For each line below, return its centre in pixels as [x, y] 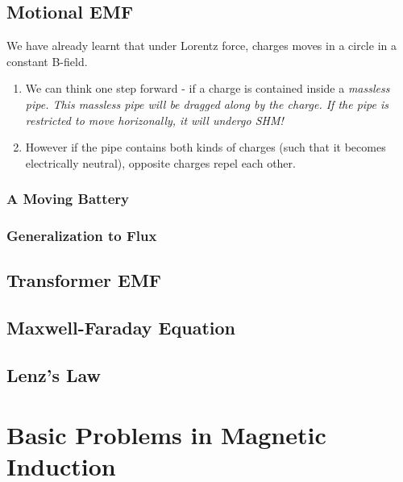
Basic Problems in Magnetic [166, 434]
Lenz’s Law [54, 375]
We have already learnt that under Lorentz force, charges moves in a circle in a [201, 46]
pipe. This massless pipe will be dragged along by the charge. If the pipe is [207, 104]
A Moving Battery [68, 199]
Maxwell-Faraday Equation [121, 328]
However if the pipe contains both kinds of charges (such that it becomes [206, 147]
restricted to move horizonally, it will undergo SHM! [154, 120]
